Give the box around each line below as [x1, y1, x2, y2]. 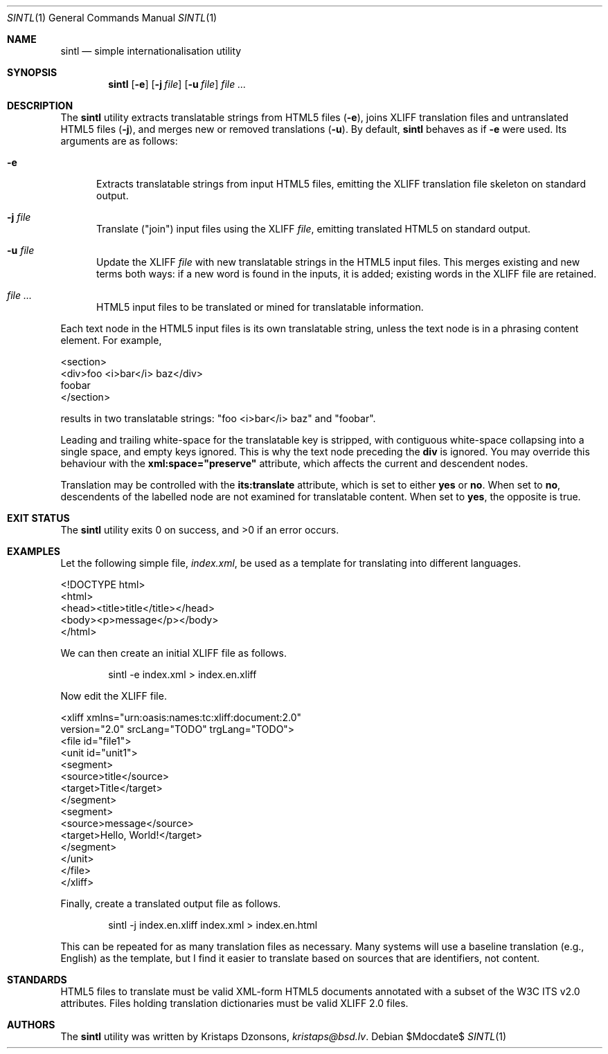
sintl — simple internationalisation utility [60, 45, 242, 57]
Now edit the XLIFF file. [60, 690, 167, 702]
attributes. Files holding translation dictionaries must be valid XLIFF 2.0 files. [60, 997, 409, 1009]
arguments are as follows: [60, 135, 178, 147]
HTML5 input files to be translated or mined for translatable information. [96, 301, 424, 313]
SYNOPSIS [7, 66, 57, 78]
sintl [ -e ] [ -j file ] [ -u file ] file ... [108, 78, 247, 90]
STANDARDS [7, 974, 67, 985]
